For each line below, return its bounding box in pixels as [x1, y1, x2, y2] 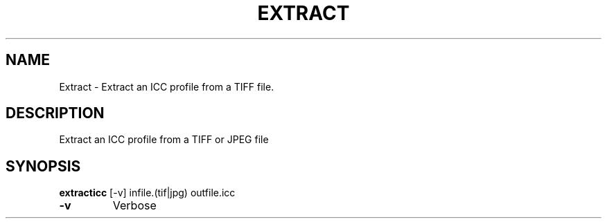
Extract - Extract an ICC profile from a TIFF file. [59, 80, 274, 93]
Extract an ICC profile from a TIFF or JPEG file [59, 133, 269, 146]
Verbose [112, 198, 157, 213]
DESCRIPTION [6, 104, 105, 122]
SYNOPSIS [6, 157, 81, 175]
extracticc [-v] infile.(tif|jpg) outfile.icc [59, 187, 236, 199]
